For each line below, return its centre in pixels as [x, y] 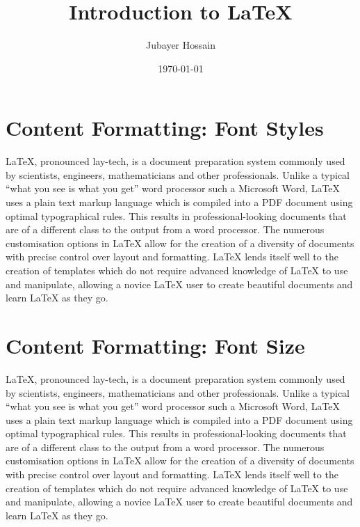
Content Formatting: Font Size [155, 345]
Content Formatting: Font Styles [165, 128]
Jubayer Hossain [181, 45]
